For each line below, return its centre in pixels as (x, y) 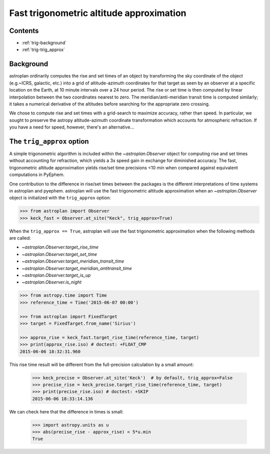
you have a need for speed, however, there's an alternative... (72, 127)
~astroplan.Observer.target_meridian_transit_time (73, 261)
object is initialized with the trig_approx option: (60, 198)
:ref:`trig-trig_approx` (43, 49)
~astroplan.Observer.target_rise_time (60, 247)
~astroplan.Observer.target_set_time (59, 254)
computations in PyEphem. (37, 174)
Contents (24, 31)
